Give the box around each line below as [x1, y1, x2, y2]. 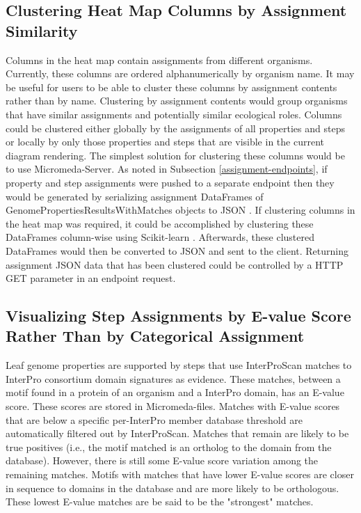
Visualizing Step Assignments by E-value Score [6, 305, 351, 326]
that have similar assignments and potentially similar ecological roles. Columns [6, 106, 342, 121]
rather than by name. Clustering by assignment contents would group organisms [6, 93, 348, 108]
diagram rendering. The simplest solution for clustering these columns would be [6, 148, 345, 162]
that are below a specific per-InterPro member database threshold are [6, 412, 303, 427]
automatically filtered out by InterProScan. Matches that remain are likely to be [6, 426, 349, 441]
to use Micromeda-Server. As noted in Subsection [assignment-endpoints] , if [6, 161, 328, 176]
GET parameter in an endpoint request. [6, 271, 176, 285]
